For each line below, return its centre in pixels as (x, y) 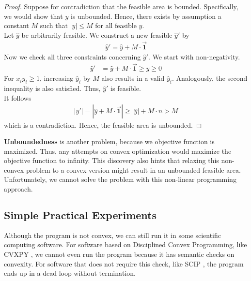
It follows (18, 97)
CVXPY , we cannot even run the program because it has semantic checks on (119, 254)
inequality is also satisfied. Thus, (52, 88)
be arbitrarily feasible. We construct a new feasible (97, 35)
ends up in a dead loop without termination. (70, 273)
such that (54, 25)
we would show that (33, 16)
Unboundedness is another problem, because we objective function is (109, 141)
